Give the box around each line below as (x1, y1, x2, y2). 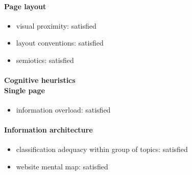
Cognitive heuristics (4, 75, 76, 85)
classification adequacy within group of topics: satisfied (16, 144, 188, 155)
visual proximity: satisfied (16, 20, 97, 31)
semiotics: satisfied (16, 54, 74, 65)
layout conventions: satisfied (16, 37, 104, 48)
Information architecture (4, 124, 93, 135)
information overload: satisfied (16, 104, 111, 115)
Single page (4, 84, 45, 95)
